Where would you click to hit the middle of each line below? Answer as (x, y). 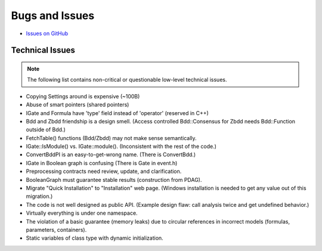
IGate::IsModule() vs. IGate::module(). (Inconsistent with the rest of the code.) (121, 147)
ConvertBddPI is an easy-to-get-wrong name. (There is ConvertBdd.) (111, 154)
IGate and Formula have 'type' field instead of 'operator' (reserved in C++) (117, 113)
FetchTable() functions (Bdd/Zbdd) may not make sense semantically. (111, 138)
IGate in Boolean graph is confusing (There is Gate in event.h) (102, 163)
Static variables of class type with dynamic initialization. (95, 238)
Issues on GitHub (47, 33)
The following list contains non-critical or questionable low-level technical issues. (127, 80)
